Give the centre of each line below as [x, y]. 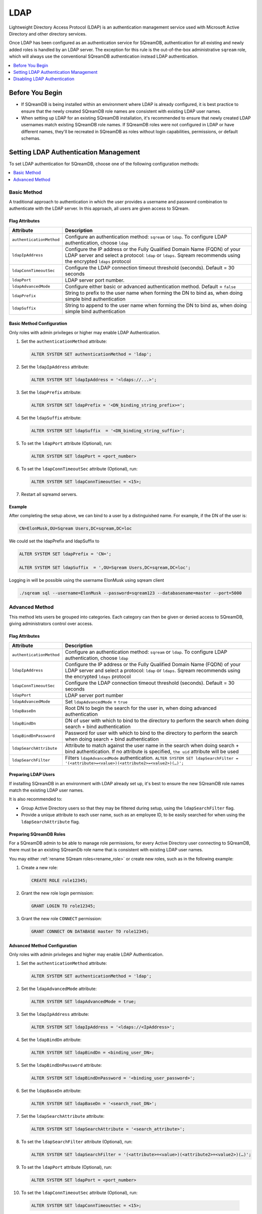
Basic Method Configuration [38, 323]
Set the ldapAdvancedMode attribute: [59, 989]
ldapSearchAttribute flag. [50, 822]
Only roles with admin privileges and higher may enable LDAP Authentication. [86, 954]
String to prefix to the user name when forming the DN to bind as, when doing [154, 293]
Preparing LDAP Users [32, 775]
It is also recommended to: [36, 799]
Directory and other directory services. [48, 34]
